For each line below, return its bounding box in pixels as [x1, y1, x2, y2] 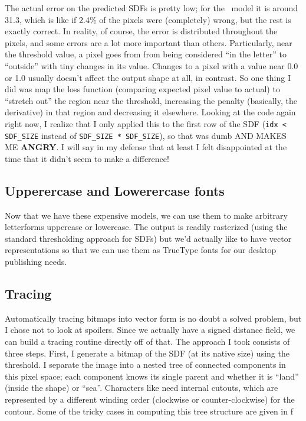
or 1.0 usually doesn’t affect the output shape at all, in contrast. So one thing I [5, 71, 291, 83]
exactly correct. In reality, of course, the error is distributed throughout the [5, 25, 278, 37]
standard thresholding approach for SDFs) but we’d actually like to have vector [5, 232, 292, 244]
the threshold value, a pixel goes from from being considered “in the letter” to [5, 48, 287, 60]
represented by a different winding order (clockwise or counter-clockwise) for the [5, 393, 295, 405]
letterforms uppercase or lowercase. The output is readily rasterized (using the [5, 221, 288, 233]
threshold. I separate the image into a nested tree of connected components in [5, 358, 286, 371]
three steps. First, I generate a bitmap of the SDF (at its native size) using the [5, 346, 289, 359]
